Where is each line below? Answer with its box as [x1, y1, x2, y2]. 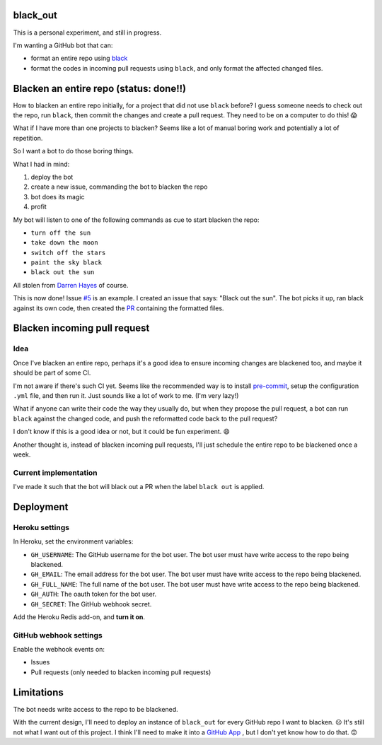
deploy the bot [30, 172, 74, 181]
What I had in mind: [13, 160, 70, 168]
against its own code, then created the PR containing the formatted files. [13, 304, 224, 312]
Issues [30, 658, 50, 667]
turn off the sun [30, 228, 91, 237]
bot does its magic [30, 192, 85, 201]
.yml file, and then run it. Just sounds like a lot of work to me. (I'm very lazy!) [13, 391, 239, 399]
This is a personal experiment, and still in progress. [13, 28, 162, 37]
